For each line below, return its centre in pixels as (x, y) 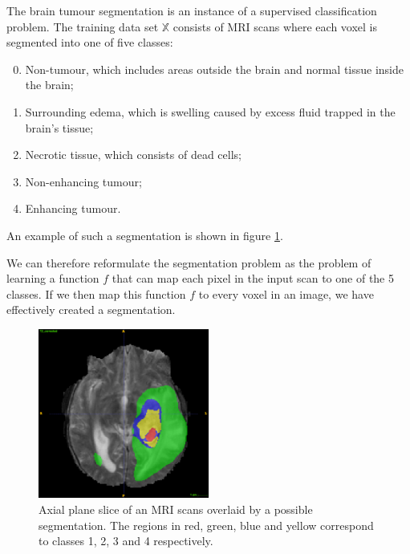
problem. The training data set (83, 26)
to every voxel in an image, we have (286, 293)
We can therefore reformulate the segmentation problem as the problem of (189, 262)
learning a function (53, 278)
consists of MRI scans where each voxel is (275, 26)
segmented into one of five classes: (90, 42)
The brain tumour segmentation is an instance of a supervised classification (192, 10)
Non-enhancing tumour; (83, 181)
